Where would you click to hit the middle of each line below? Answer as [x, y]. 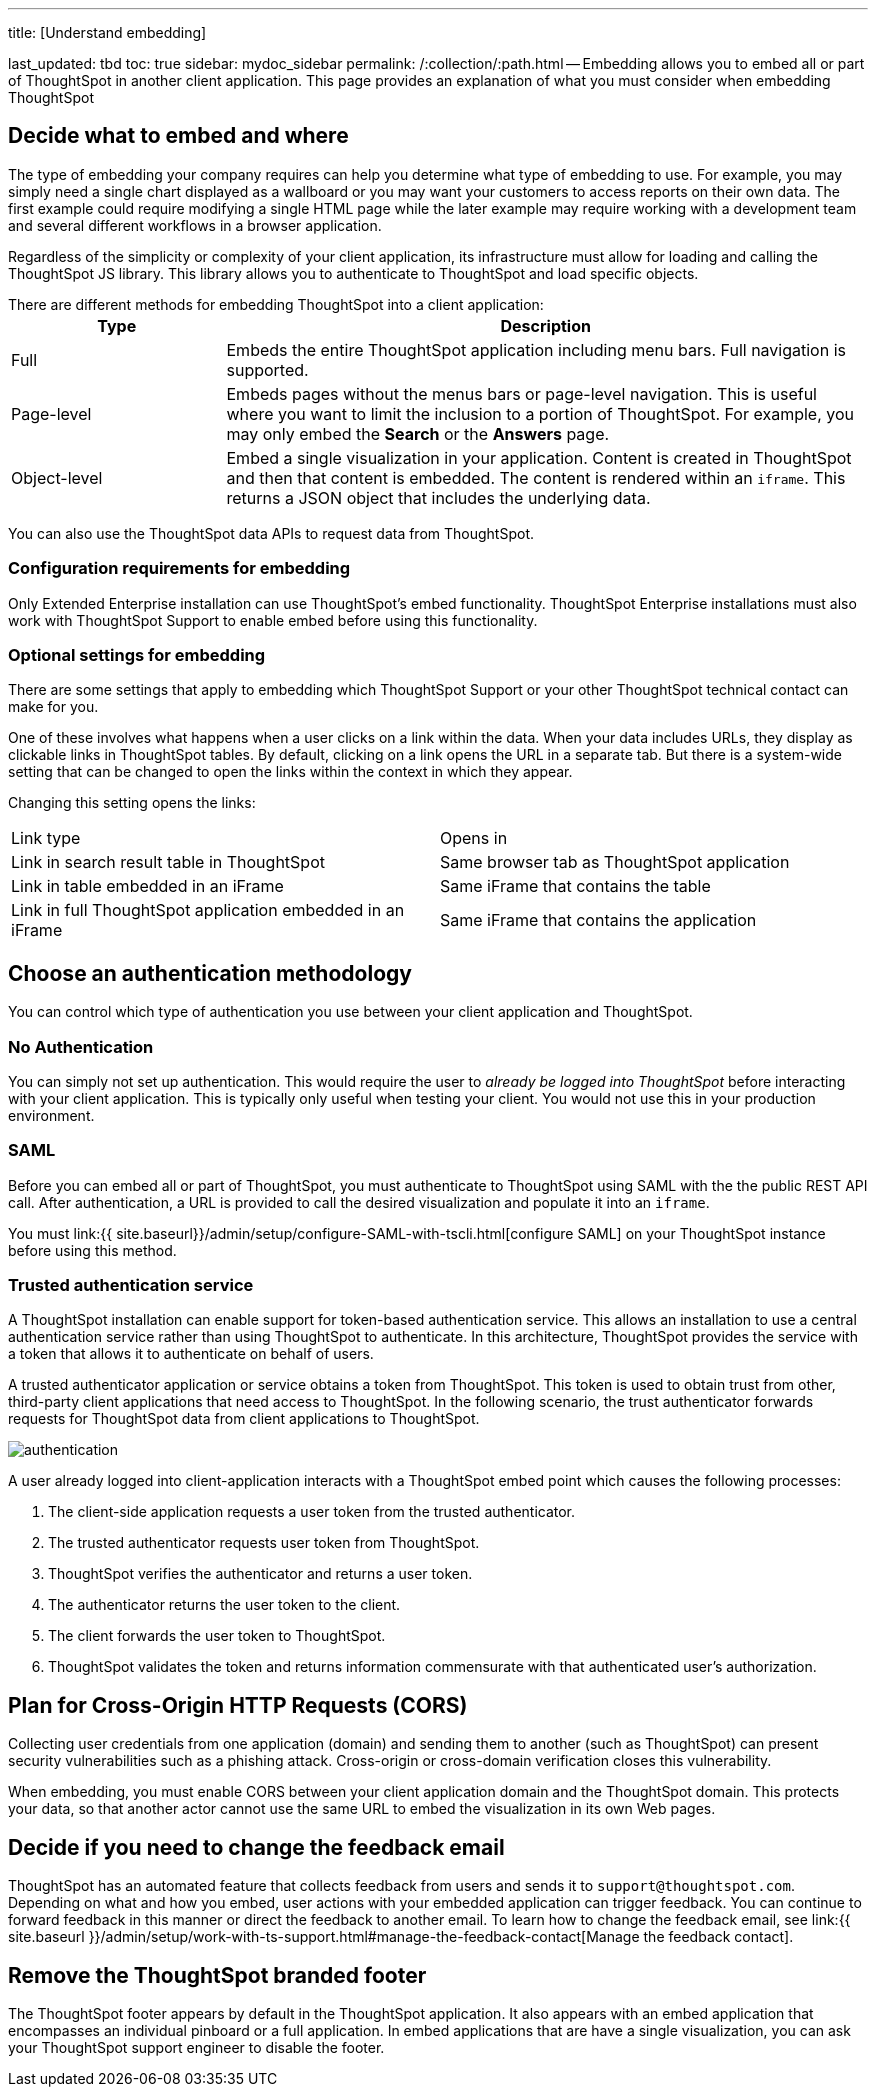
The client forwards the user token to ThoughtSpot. [217, 1636]
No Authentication [81, 1046]
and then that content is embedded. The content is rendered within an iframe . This [536, 477]
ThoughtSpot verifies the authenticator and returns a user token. [260, 1574]
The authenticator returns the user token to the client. [224, 1605]
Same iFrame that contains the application [598, 920]
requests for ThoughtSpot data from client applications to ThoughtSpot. [244, 1419]
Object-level [57, 477]
